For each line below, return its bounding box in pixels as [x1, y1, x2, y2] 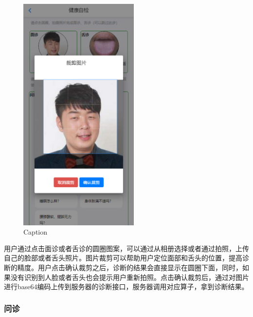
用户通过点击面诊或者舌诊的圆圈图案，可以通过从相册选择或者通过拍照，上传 [4, 243, 249, 253]
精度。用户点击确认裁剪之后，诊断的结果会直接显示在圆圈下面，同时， [17, 262, 242, 272]
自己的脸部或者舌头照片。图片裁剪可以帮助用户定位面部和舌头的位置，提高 [4, 253, 242, 263]
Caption [23, 227, 48, 237]
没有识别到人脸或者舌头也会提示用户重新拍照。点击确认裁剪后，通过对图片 [10, 272, 249, 282]
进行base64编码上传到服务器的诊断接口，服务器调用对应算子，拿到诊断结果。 [4, 281, 249, 292]
